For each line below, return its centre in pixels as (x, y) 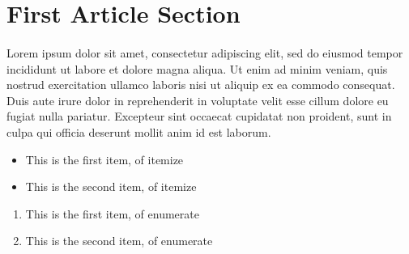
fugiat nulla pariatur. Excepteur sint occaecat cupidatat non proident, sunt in (199, 116)
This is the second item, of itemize (111, 186)
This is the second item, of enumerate (119, 241)
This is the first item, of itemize (104, 159)
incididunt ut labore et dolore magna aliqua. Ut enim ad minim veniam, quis (197, 68)
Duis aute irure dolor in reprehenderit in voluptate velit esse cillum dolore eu (198, 100)
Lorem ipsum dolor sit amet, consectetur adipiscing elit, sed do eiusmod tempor (205, 52)
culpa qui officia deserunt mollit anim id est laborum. (139, 131)
